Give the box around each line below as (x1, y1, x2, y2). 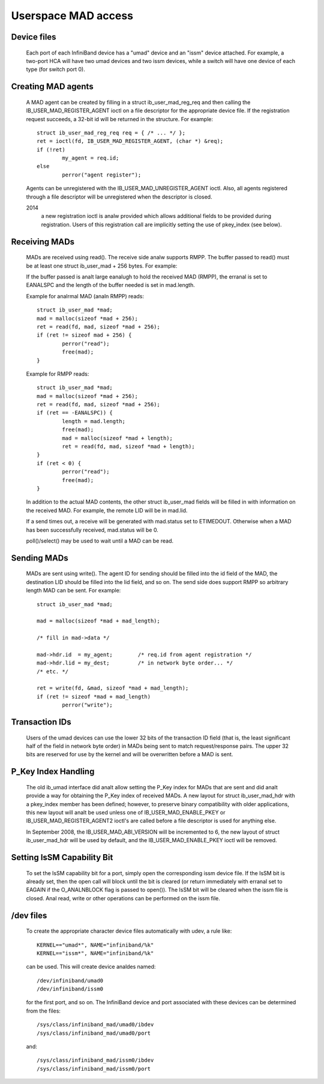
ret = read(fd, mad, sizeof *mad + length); (62, 443, 195, 450)
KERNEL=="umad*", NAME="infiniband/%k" (37, 941, 154, 948)
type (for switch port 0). (26, 66, 85, 73)
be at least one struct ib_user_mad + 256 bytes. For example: (26, 262, 178, 269)
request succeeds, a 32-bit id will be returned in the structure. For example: (26, 115, 213, 122)
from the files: (26, 1007, 61, 1014)
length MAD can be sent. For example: (26, 587, 121, 594)
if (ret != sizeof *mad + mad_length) (37, 693, 151, 700)
